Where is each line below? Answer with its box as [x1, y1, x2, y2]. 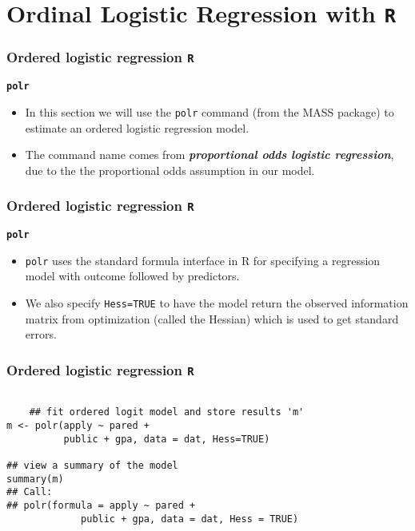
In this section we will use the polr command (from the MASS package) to [25, 103, 394, 120]
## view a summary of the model [6, 459, 178, 471]
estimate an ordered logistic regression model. [25, 119, 249, 136]
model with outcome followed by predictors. [25, 267, 240, 284]
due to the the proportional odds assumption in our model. [25, 161, 315, 178]
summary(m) [6, 473, 64, 485]
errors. [25, 326, 57, 343]
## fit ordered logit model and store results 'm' [29, 406, 305, 418]
